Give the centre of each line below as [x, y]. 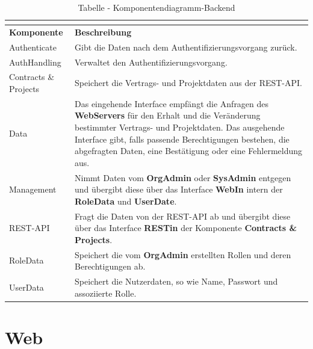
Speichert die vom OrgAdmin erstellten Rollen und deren [183, 254]
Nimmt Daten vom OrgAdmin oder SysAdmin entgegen [183, 177]
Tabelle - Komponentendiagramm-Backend [156, 7]
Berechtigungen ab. [110, 266]
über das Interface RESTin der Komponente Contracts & [186, 228]
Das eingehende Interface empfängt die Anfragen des [172, 103]
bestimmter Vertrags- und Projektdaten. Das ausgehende [180, 127]
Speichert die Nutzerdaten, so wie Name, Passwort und [176, 281]
